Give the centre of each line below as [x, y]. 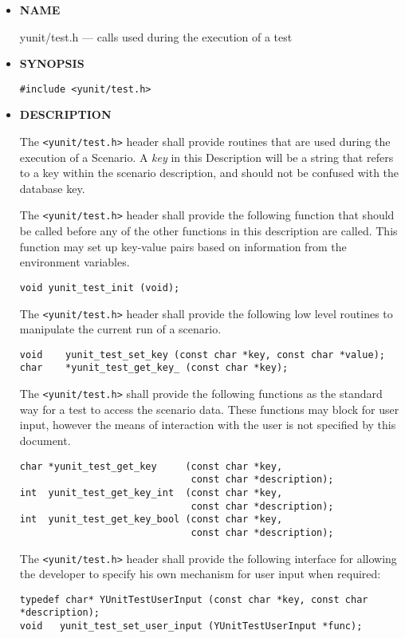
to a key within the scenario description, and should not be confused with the [209, 173]
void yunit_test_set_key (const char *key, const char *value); [202, 354]
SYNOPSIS [52, 63]
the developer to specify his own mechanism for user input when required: [200, 574]
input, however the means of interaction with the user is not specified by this [208, 425]
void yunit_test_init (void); [100, 287]
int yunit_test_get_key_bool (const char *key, [151, 520]
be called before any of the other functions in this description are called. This [208, 231]
